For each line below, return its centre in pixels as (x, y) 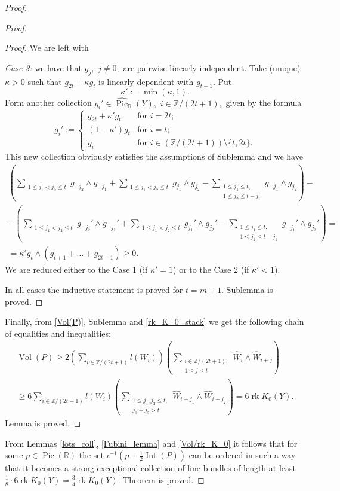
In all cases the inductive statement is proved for (94, 289)
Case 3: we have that (44, 67)
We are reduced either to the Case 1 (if (76, 269)
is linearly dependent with (146, 81)
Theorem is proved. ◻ (164, 479)
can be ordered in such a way (242, 455)
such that (45, 81)
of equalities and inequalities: (58, 333)
